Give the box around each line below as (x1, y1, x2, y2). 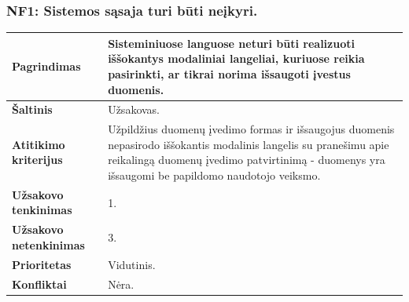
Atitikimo (12, 136, 65, 152)
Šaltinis (12, 101, 53, 118)
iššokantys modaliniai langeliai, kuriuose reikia (108, 50, 365, 67)
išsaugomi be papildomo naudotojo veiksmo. (108, 166, 321, 183)
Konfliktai (12, 275, 67, 292)
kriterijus (12, 151, 63, 168)
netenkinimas (12, 236, 85, 253)
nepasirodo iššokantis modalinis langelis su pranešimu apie (108, 136, 389, 152)
